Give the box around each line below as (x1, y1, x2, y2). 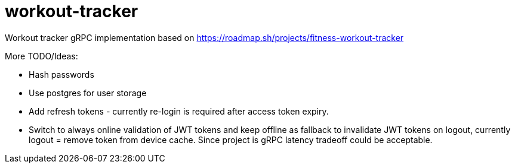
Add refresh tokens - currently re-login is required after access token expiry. (29, 106, 329, 116)
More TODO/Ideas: (5, 50, 78, 61)
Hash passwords (29, 69, 94, 80)
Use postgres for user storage (29, 87, 147, 98)
